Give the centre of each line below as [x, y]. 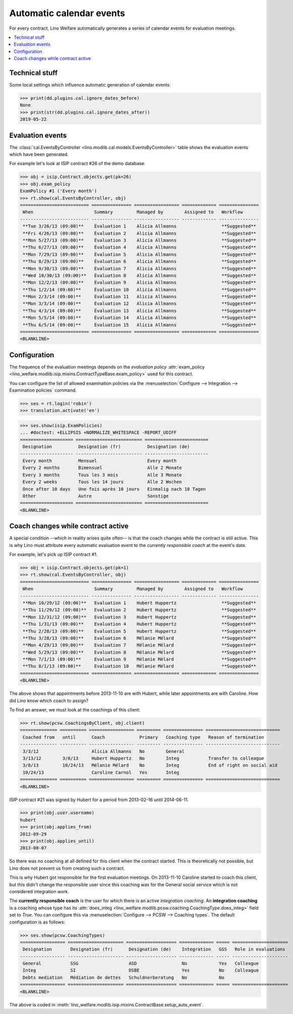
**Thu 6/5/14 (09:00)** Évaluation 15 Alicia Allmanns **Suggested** [139, 325]
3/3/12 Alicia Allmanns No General [104, 751]
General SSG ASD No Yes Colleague [141, 963]
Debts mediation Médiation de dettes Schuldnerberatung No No [124, 977]
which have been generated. [39, 154]
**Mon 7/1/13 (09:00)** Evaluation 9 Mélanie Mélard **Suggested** [139, 659]
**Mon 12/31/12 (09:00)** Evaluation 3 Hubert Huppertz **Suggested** [139, 617]
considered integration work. [39, 891]
